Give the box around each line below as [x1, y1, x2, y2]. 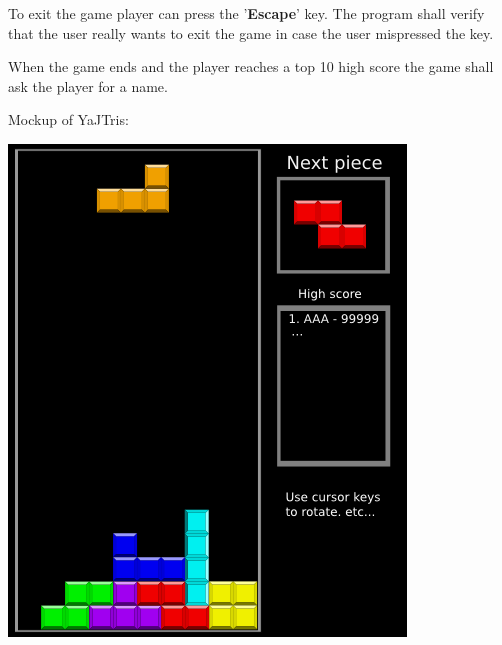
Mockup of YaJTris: [8, 109, 129, 130]
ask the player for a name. [8, 75, 168, 96]
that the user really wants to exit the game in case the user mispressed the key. [8, 22, 494, 43]
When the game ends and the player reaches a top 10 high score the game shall [8, 56, 494, 77]
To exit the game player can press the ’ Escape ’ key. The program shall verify [8, 3, 485, 23]
